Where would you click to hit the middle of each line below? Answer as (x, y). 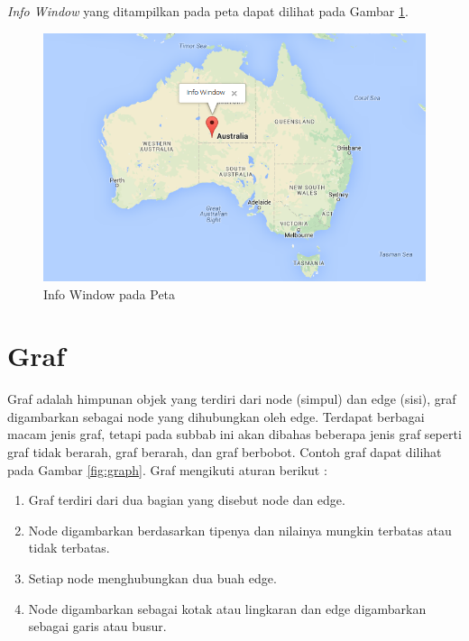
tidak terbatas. (69, 548)
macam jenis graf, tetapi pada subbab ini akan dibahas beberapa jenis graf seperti (234, 434)
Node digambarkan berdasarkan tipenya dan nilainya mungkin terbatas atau (240, 530)
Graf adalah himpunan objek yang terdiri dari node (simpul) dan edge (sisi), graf (232, 399)
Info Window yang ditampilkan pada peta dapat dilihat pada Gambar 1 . (208, 11)
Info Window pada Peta (110, 293)
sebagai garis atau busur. (97, 626)
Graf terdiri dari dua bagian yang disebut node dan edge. (187, 500)
